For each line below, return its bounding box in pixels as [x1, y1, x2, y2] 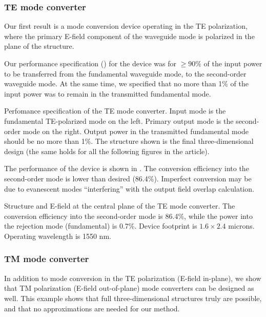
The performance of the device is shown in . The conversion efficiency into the [4, 163, 249, 174]
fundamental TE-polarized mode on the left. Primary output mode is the [4, 115, 234, 126]
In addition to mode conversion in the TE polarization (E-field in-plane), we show [4, 272, 261, 283]
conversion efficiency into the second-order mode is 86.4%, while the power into [4, 210, 253, 221]
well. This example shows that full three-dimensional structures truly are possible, [4, 292, 262, 303]
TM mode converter [4, 252, 89, 265]
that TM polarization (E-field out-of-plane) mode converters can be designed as [4, 283, 254, 293]
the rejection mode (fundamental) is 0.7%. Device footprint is [4, 220, 197, 231]
